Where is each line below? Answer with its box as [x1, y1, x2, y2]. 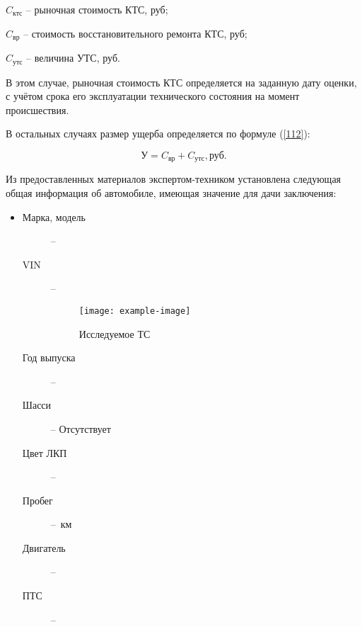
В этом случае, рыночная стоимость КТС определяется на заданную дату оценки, [6, 74, 357, 89]
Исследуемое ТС [78, 326, 151, 341]
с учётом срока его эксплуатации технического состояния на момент [6, 89, 300, 103]
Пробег [22, 492, 53, 507]
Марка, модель [22, 209, 86, 224]
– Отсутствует [50, 421, 111, 436]
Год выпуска [22, 350, 76, 365]
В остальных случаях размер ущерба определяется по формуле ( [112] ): [6, 126, 310, 141]
